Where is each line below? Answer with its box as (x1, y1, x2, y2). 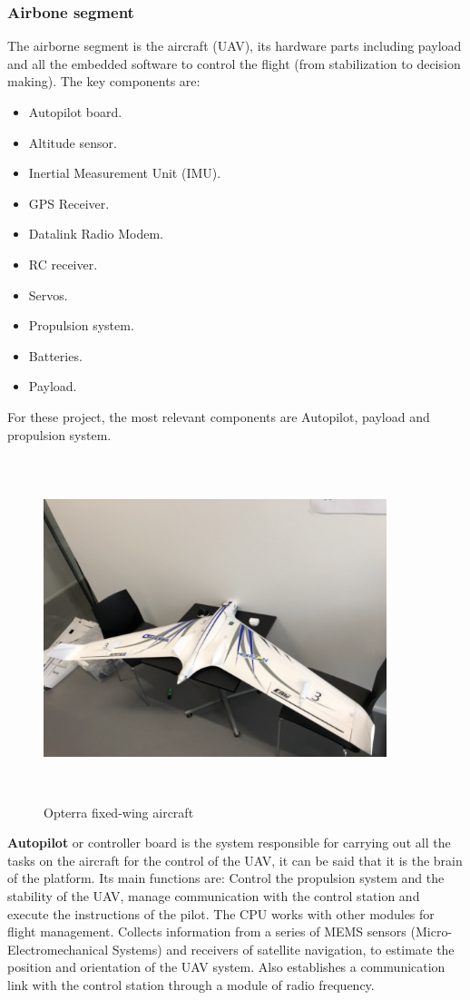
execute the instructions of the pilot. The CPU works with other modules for (7, 904, 435, 923)
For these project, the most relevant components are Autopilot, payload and (7, 407, 430, 426)
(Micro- (410, 922, 453, 941)
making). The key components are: (7, 72, 201, 91)
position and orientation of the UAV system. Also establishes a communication (7, 957, 446, 976)
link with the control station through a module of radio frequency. (7, 975, 375, 994)
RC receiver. (28, 254, 98, 273)
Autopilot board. (28, 103, 122, 121)
